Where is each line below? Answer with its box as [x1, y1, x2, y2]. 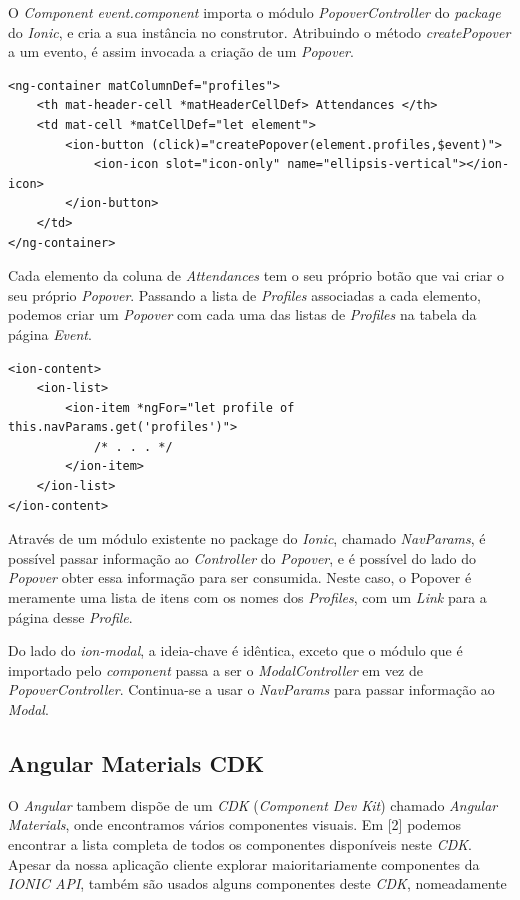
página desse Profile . [8, 606, 133, 627]
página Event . [8, 323, 92, 344]
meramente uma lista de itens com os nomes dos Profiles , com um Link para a [8, 587, 487, 608]
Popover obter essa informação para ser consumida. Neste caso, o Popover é [8, 567, 472, 588]
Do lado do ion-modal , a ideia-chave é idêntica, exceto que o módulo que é [8, 640, 463, 661]
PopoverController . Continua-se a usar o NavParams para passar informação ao [8, 679, 495, 700]
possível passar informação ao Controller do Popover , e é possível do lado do [8, 547, 477, 568]
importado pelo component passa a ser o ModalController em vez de [8, 659, 423, 680]
